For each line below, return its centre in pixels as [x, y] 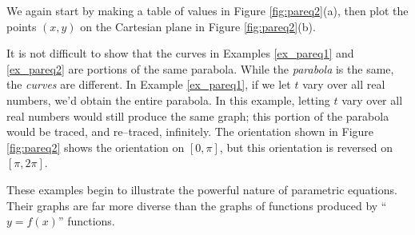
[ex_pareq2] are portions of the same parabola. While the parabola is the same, [200, 68]
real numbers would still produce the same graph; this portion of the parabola [198, 116]
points [22, 26]
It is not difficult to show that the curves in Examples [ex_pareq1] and [180, 53]
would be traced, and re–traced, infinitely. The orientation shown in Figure [190, 131]
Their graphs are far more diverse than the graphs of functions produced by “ [197, 205]
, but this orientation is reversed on [306, 147]
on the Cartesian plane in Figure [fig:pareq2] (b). [198, 26]
